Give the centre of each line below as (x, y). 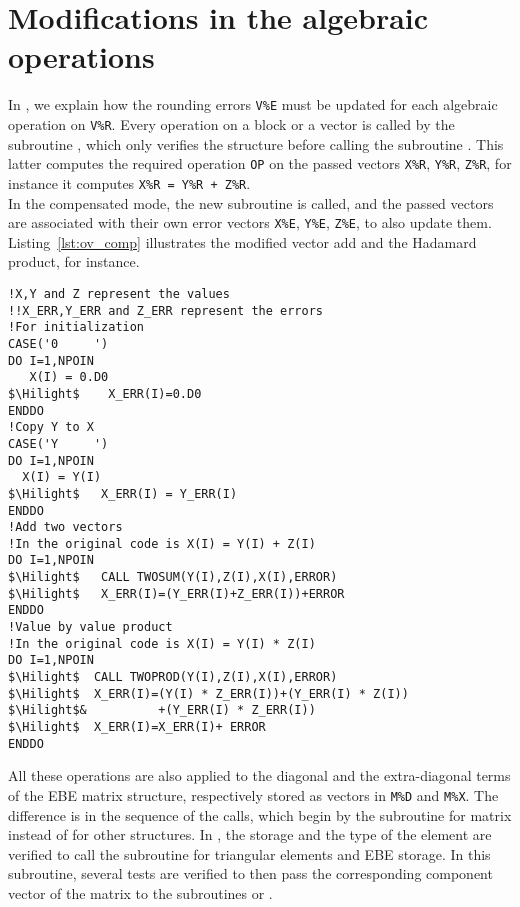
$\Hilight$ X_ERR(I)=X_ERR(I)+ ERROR (137, 727)
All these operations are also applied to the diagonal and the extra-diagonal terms (259, 775)
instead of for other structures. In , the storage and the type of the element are (250, 834)
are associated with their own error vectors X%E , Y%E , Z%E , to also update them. (250, 222)
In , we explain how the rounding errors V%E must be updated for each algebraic (253, 104)
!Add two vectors (65, 527)
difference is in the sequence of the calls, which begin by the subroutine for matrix (260, 814)
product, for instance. (74, 261)
